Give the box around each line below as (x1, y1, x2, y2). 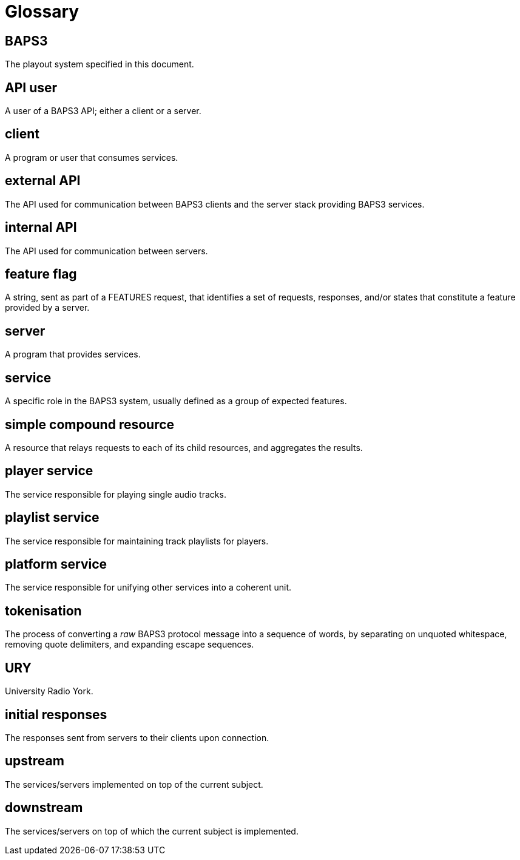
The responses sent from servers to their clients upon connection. (5, 732, 269, 743)
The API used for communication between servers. (5, 245, 208, 256)
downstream (5, 800, 83, 816)
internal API (5, 220, 77, 235)
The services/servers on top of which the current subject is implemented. (5, 825, 299, 836)
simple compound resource (5, 416, 175, 432)
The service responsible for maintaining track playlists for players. (5, 535, 269, 546)
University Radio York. (5, 686, 93, 697)
